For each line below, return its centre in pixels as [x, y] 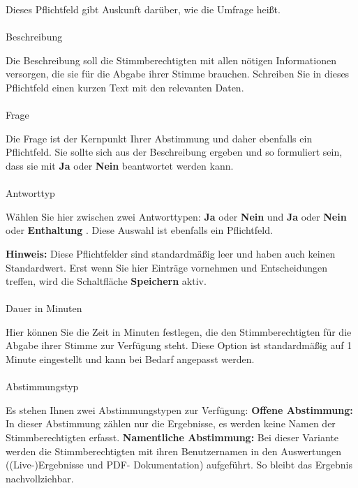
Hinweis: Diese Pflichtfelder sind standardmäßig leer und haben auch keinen [171, 253]
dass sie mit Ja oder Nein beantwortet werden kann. [120, 165]
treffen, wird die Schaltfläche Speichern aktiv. [106, 281]
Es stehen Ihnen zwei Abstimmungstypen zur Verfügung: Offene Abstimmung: [179, 409]
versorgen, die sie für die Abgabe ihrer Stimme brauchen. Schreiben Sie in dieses [178, 74]
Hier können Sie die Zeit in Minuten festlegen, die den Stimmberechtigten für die [179, 331]
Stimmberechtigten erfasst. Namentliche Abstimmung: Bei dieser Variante [172, 437]
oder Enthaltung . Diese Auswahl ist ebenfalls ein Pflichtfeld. [139, 230]
